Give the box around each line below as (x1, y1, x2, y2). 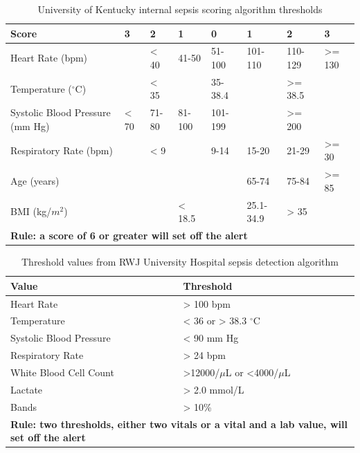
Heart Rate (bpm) (10, 50, 88, 65)
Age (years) (10, 173, 60, 187)
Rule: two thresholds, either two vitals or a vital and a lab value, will (10, 416, 348, 431)
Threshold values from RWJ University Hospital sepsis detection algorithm (21, 255, 339, 269)
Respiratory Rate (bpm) (10, 142, 113, 157)
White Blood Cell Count (10, 364, 114, 379)
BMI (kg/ (10, 204, 52, 219)
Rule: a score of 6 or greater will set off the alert (10, 228, 248, 243)
